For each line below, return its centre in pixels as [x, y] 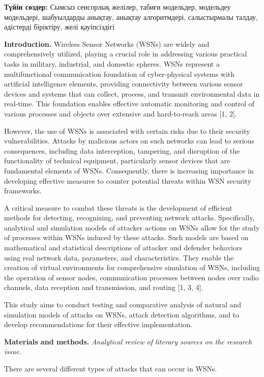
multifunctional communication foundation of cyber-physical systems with [120, 74]
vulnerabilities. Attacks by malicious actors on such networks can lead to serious [129, 141]
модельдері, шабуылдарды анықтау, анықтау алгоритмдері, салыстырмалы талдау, [131, 17]
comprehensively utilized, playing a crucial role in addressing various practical [126, 54]
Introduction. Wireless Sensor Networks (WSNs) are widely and [107, 43]
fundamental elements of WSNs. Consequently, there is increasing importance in [129, 170]
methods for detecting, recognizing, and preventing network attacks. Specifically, [129, 217]
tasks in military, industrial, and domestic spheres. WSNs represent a [112, 63]
